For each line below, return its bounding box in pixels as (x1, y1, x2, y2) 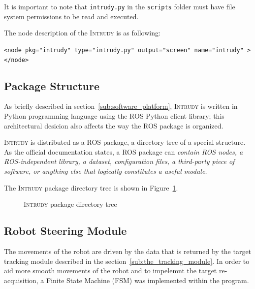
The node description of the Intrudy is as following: (4, 28, 160, 38)
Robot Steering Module (4, 223, 127, 238)
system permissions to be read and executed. (4, 11, 139, 21)
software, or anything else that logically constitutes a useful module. (4, 165, 207, 176)
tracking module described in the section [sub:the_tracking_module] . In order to (4, 256, 250, 266)
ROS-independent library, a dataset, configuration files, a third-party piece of (4, 156, 235, 166)
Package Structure (4, 78, 100, 93)
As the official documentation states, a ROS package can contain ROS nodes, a (4, 146, 243, 157)
